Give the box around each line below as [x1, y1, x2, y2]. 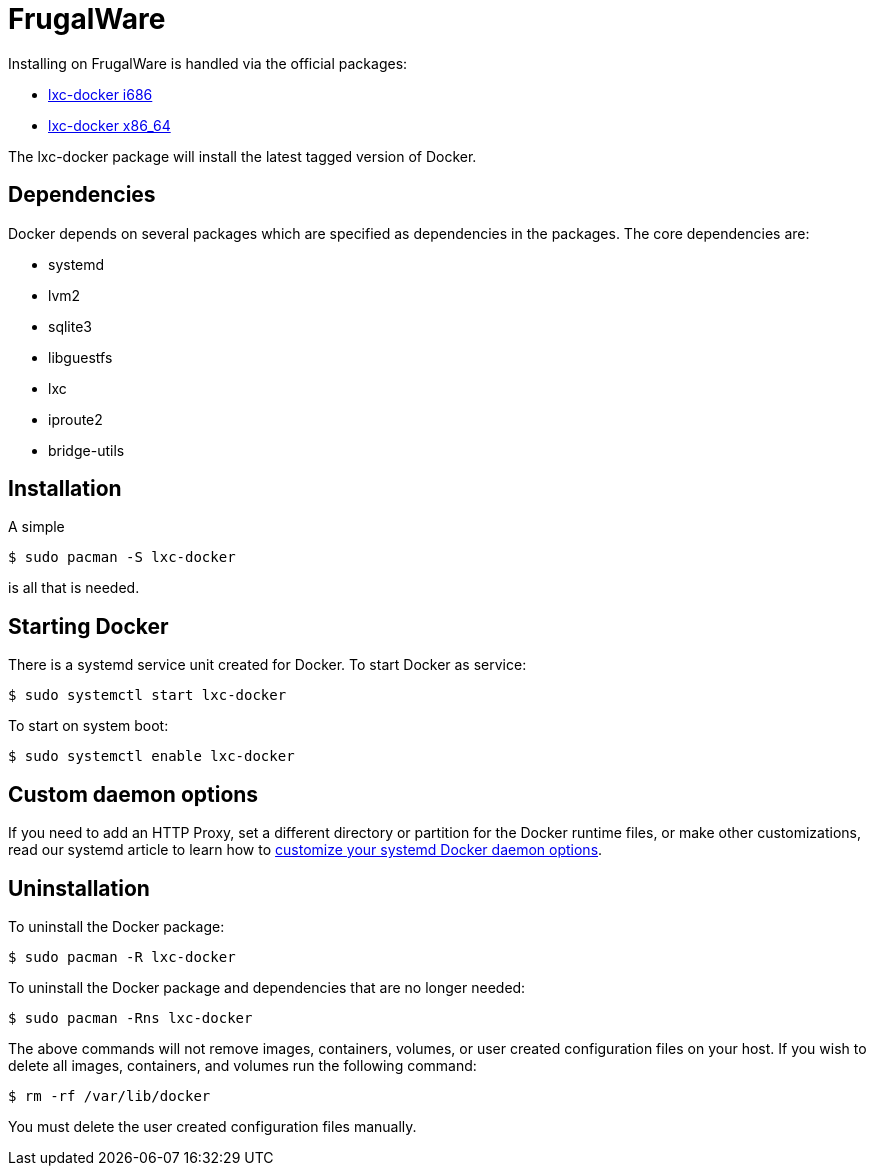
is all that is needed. [8, 579, 140, 597]
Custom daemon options [8, 781, 259, 807]
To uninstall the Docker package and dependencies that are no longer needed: [8, 978, 526, 996]
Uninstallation [8, 875, 150, 901]
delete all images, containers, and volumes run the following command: [8, 1056, 477, 1074]
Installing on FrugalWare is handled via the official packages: [8, 54, 408, 72]
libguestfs [48, 348, 113, 366]
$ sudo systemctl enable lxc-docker [8, 748, 295, 765]
